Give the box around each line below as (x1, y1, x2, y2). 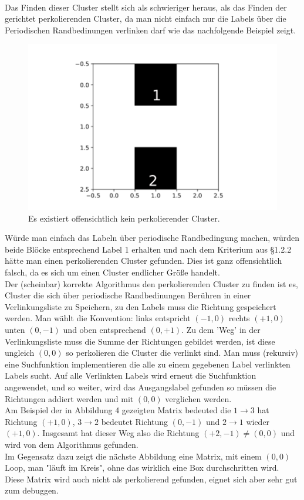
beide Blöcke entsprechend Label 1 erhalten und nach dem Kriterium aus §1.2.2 (5, 243, 292, 255)
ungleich (5, 346, 35, 359)
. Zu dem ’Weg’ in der (181, 323, 261, 335)
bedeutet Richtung (101, 415, 168, 427)
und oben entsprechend (63, 323, 146, 335)
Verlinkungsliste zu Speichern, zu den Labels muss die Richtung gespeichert (5, 300, 276, 312)
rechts (228, 312, 250, 324)
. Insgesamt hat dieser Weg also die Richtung (37, 427, 200, 439)
